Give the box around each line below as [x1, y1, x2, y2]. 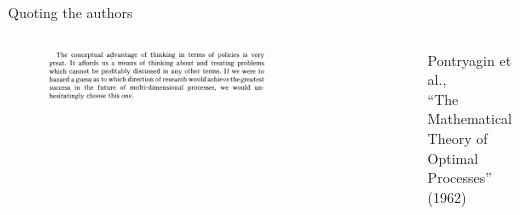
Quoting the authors [8, 2, 133, 22]
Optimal [427, 147, 479, 168]
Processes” [427, 167, 492, 188]
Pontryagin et [427, 49, 512, 70]
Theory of [427, 127, 488, 148]
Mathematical [427, 108, 513, 129]
